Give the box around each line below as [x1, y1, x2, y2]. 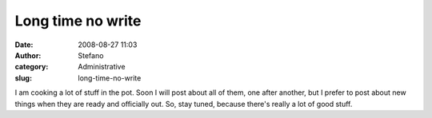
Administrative [78, 62, 126, 72]
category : [14, 62, 49, 72]
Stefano [78, 50, 104, 60]
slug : [14, 73, 32, 83]
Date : [14, 40, 34, 49]
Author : [14, 50, 42, 60]
